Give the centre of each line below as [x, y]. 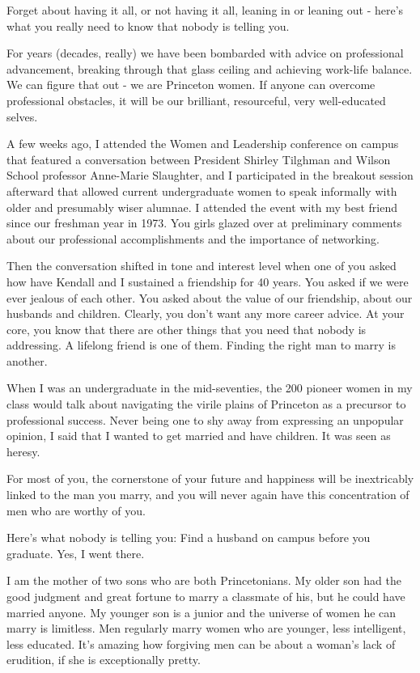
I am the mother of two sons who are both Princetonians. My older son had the [204, 580]
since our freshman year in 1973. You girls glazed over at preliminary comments [204, 223]
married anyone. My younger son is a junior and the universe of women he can [202, 612]
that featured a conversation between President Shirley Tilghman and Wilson [199, 159]
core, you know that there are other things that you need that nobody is [187, 329]
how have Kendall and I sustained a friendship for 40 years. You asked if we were [208, 281]
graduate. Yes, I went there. [76, 553]
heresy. [23, 451]
